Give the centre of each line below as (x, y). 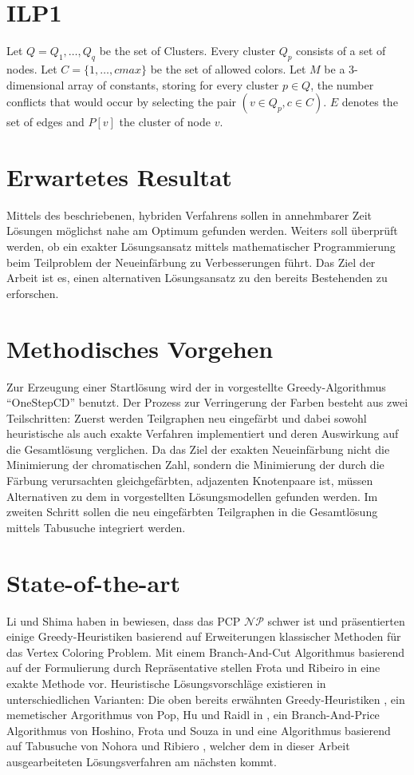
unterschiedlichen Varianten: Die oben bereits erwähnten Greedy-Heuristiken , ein (206, 699)
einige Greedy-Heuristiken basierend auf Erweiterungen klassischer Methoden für (204, 636)
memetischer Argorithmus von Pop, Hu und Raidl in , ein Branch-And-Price (193, 715)
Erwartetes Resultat (119, 176)
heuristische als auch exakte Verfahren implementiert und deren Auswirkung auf (203, 433)
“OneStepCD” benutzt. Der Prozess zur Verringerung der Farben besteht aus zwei (207, 402)
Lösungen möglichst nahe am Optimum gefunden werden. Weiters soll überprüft (202, 231)
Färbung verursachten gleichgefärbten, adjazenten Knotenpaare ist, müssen (190, 481)
